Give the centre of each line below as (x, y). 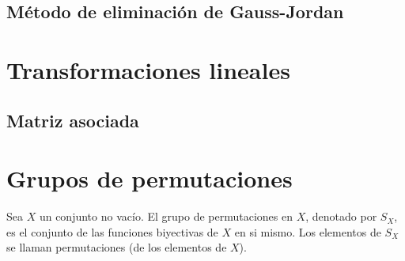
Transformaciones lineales (148, 69)
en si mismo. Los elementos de (308, 231)
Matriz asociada (73, 120)
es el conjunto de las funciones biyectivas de (112, 231)
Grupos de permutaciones (150, 178)
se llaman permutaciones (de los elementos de (117, 247)
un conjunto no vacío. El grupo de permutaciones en (166, 216)
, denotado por (341, 216)
